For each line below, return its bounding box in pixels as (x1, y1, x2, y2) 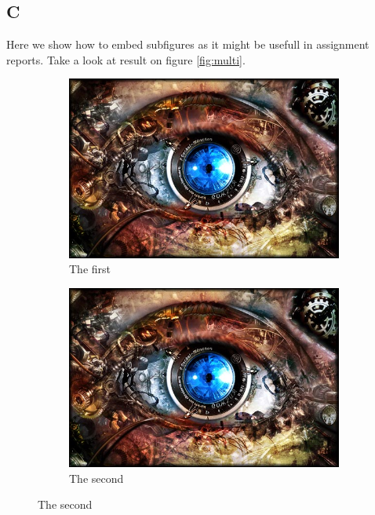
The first (69, 261, 111, 277)
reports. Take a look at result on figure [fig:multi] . (6, 51, 246, 68)
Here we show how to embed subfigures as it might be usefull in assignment (6, 36, 370, 53)
